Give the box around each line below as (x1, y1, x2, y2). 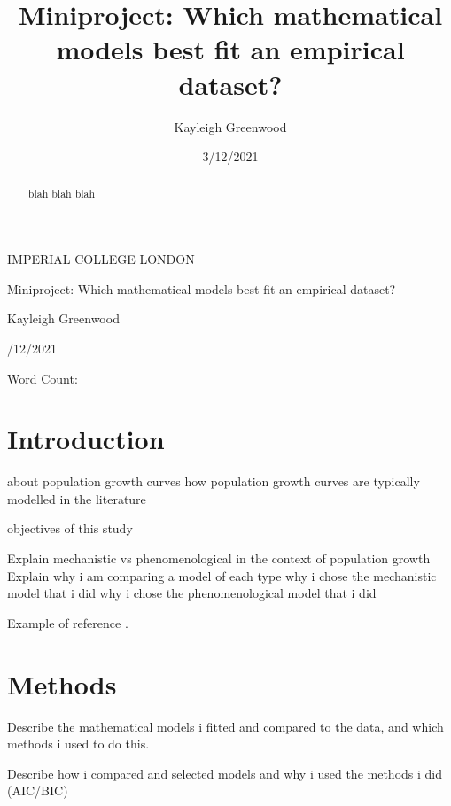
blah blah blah (27, 186, 96, 201)
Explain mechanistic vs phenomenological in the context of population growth (7, 549, 431, 568)
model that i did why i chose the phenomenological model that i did (7, 584, 377, 602)
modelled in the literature (7, 489, 146, 508)
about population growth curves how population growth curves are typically (7, 472, 420, 491)
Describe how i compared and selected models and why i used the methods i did (7, 763, 443, 782)
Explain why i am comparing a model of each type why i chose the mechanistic (7, 566, 437, 585)
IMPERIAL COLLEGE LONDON (7, 250, 195, 268)
